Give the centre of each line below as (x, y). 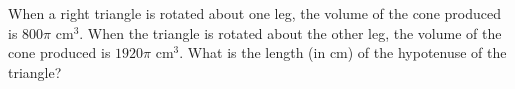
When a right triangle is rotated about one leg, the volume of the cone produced (254, 13)
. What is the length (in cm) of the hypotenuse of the (343, 52)
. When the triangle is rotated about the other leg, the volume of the (290, 32)
